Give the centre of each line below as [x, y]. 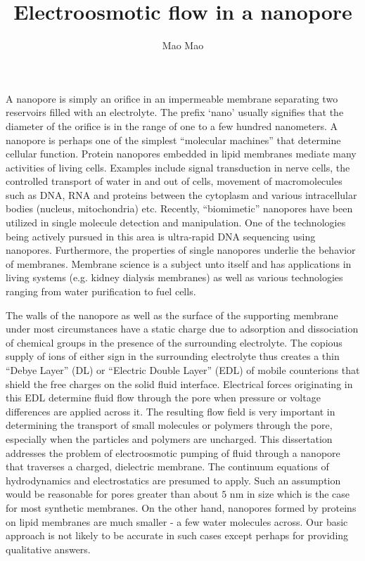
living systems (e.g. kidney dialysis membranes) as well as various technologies [174, 277]
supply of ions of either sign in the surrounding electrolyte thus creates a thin [173, 356]
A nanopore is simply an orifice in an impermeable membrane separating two [172, 98]
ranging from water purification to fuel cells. [101, 291]
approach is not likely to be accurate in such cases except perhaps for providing [177, 535]
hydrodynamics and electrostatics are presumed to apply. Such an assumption [173, 480]
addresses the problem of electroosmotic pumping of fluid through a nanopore [173, 452]
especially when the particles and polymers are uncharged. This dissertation [169, 438]
